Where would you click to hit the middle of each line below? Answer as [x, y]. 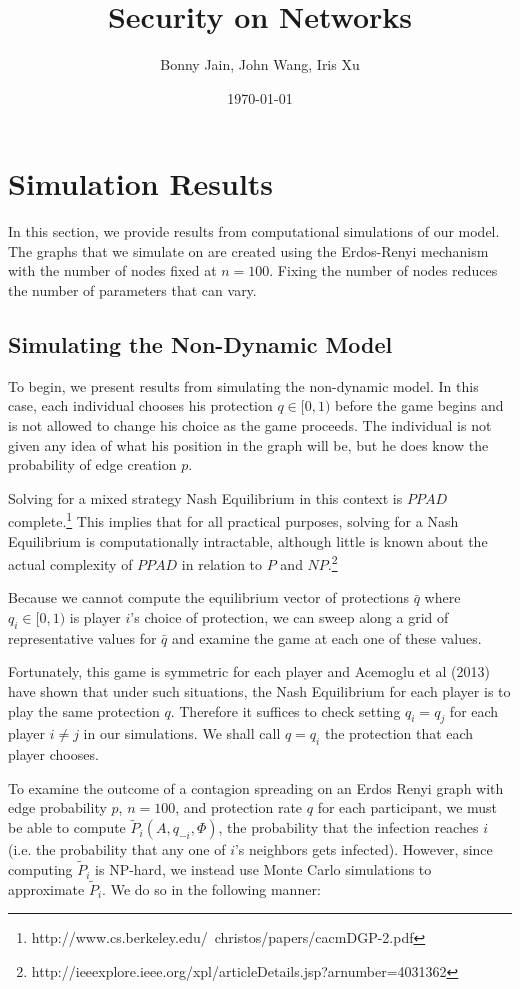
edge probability [57, 807]
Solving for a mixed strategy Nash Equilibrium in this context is [205, 497]
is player [95, 617]
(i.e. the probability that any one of [117, 849]
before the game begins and [419, 405]
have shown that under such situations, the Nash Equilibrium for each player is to [259, 691]
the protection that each [399, 733]
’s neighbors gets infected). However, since [363, 849]
